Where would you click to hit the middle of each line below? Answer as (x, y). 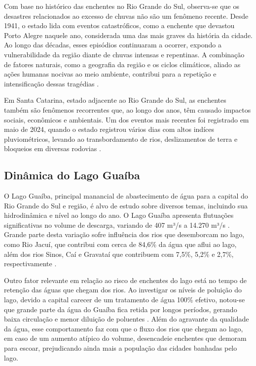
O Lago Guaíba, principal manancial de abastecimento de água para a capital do (126, 196)
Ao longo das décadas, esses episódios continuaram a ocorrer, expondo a (113, 45)
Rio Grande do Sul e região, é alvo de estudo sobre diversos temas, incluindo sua (126, 205)
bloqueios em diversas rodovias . (53, 148)
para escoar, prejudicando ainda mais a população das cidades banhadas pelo (121, 348)
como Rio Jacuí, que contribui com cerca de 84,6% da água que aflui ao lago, (120, 244)
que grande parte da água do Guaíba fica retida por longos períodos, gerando (121, 309)
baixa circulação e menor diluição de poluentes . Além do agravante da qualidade (127, 319)
